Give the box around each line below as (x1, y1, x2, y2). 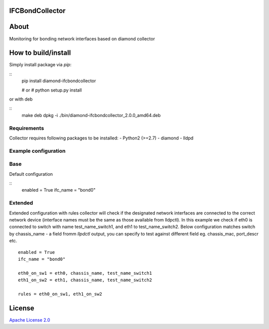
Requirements (9, 124, 44, 131)
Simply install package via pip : (9, 62, 72, 68)
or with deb (9, 96, 33, 102)
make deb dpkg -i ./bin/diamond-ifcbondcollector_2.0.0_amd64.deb (21, 112, 161, 118)
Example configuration (9, 147, 66, 154)
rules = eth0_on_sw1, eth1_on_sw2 (18, 291, 102, 297)
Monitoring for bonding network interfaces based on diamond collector (9, 35, 155, 42)
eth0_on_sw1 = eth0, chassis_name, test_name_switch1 (18, 270, 152, 276)
